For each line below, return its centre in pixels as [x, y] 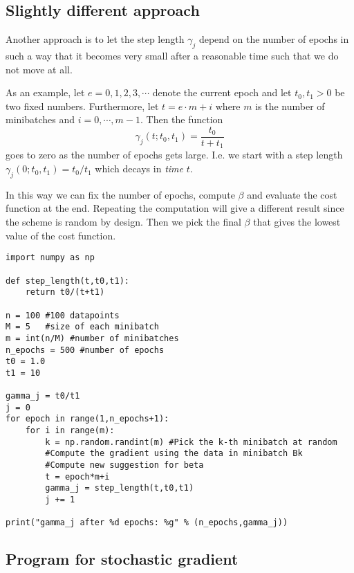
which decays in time [139, 169]
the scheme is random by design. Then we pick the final [123, 222]
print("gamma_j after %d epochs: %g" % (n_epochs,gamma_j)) [147, 523]
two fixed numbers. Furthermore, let [82, 106]
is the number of [290, 106]
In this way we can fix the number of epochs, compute [120, 194]
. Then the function [181, 119]
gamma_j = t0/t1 [43, 396]
